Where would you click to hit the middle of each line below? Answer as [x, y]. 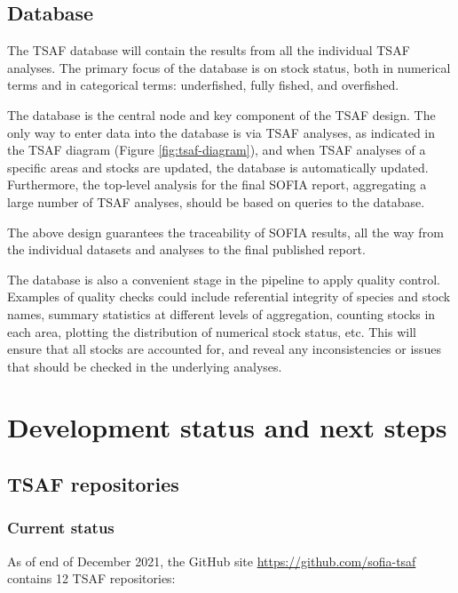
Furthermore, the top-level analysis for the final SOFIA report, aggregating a [217, 184]
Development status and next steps [227, 427]
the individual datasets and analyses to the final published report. [186, 249]
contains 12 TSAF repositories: [91, 578]
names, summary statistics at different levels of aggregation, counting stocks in [221, 313]
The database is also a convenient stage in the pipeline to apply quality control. [224, 279]
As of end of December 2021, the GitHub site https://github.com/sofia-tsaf [212, 561]
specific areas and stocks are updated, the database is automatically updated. [218, 167]
